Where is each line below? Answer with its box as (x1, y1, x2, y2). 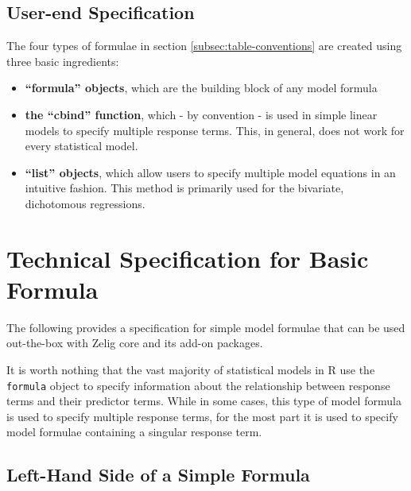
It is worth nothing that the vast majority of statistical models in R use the (6, 361, 375, 378)
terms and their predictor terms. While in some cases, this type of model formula (6, 392, 401, 409)
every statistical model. (25, 137, 138, 154)
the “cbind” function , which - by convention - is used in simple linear (25, 106, 378, 122)
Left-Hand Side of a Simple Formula (6, 462, 310, 487)
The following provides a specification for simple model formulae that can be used (6, 319, 405, 335)
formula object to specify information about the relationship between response (6, 377, 390, 393)
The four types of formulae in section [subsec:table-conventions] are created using (6, 37, 402, 54)
